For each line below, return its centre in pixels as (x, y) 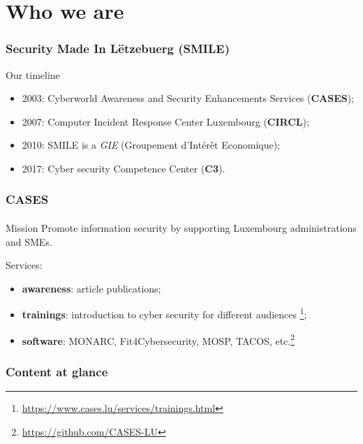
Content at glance (57, 371)
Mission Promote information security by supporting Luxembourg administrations (181, 228)
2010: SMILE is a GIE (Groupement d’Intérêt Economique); (151, 145)
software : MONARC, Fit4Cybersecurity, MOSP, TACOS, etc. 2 (158, 339)
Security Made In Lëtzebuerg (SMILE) (118, 49)
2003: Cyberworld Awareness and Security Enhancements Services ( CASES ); (188, 98)
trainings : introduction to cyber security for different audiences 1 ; (164, 313)
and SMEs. (29, 241)
